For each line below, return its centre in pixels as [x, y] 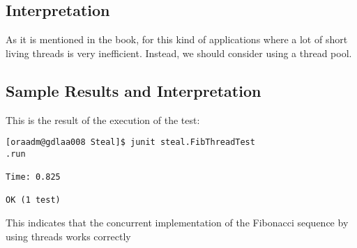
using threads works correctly [68, 236]
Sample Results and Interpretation [134, 90]
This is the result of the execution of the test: [103, 119]
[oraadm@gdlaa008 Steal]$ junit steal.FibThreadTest [130, 142]
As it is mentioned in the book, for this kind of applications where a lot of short [177, 39]
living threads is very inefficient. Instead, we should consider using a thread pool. [179, 53]
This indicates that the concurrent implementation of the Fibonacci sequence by [177, 223]
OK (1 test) [33, 200]
